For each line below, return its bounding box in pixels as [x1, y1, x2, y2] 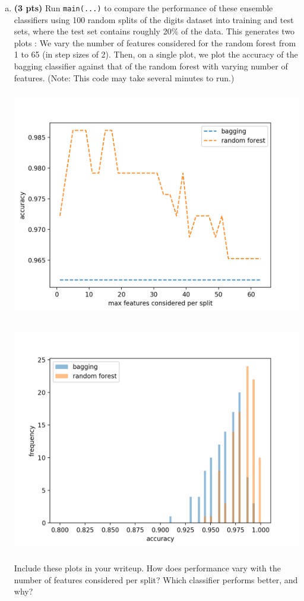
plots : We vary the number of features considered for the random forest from [14, 36, 296, 49]
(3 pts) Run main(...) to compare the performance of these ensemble [14, 2, 273, 14]
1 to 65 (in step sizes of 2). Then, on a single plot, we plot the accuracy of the [14, 48, 298, 61]
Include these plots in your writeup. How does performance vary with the [14, 562, 281, 574]
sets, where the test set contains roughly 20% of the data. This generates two [14, 25, 295, 37]
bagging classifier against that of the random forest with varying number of [14, 60, 288, 72]
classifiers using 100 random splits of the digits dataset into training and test [14, 13, 294, 26]
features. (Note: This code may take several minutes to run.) [14, 71, 235, 84]
